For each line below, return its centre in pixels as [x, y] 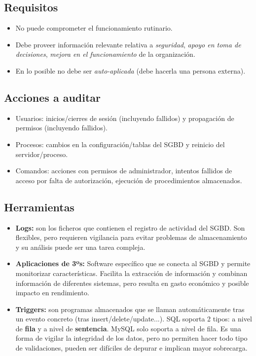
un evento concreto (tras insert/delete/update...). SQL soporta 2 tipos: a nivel [134, 319]
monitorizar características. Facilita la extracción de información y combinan [131, 273]
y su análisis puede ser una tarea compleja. [80, 247]
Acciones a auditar [53, 97]
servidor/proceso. [42, 154]
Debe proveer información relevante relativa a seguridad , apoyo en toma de [128, 44]
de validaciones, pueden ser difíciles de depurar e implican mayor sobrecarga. [131, 348]
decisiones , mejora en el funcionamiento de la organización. [105, 54]
